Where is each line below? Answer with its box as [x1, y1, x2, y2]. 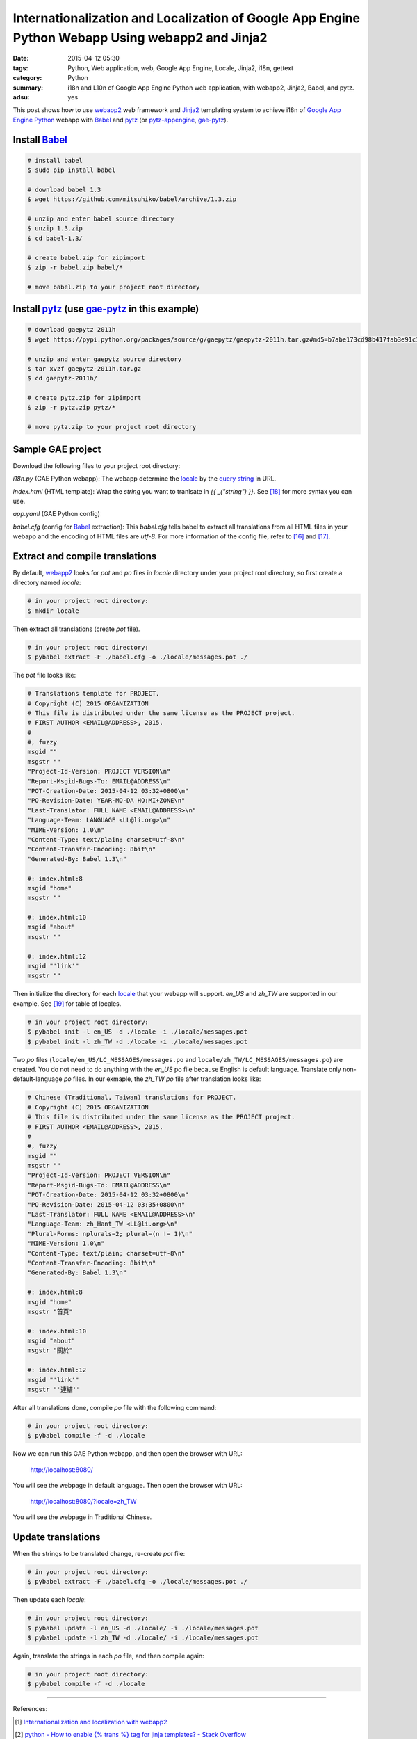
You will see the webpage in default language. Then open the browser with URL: [13, 1482, 243, 1490]
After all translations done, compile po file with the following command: [13, 1404, 217, 1412]
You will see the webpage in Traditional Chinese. [13, 1513, 152, 1521]
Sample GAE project [13, 443, 101, 455]
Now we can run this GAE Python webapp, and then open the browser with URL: [13, 1450, 243, 1458]
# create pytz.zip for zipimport [27, 394, 142, 402]
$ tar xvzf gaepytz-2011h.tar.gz [27, 364, 142, 372]
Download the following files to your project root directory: [13, 461, 181, 470]
